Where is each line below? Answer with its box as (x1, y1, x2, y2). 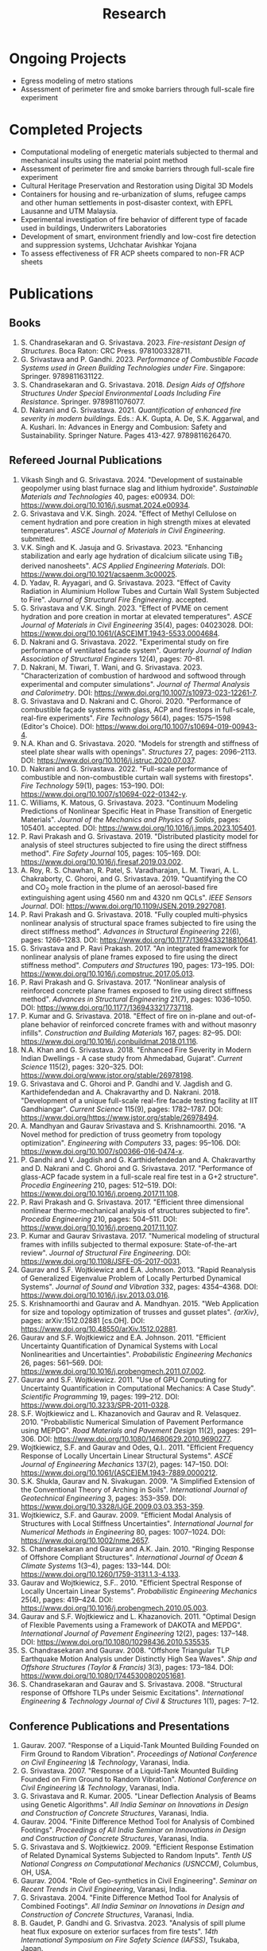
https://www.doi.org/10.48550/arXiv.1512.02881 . (20, 1325, 178, 1334)
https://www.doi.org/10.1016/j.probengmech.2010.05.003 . (20, 1603, 209, 1613)
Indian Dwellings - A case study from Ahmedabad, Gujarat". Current (20, 1054, 243, 1063)
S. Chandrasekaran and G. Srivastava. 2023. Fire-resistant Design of (20, 338, 246, 347)
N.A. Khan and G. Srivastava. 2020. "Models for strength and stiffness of (20, 739, 259, 748)
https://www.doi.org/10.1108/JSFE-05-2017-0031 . (20, 1257, 182, 1266)
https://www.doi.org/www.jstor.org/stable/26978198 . (20, 1071, 194, 1080)
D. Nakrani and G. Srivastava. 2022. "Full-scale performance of (20, 764, 228, 774)
